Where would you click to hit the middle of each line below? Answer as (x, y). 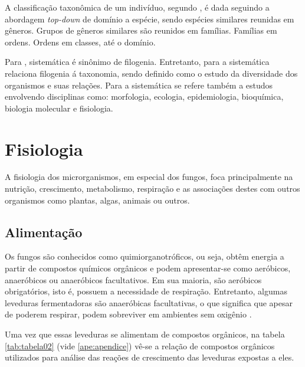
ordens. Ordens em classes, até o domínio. (80, 42)
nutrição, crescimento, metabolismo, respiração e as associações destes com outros (152, 189)
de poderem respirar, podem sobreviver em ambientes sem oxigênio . (128, 314)
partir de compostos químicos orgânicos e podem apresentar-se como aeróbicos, (148, 268)
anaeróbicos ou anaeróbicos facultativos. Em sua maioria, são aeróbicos (133, 279)
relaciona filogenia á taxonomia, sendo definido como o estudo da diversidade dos (151, 73)
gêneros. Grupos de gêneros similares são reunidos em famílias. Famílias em (141, 30)
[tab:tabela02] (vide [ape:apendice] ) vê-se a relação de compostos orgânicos (140, 345)
